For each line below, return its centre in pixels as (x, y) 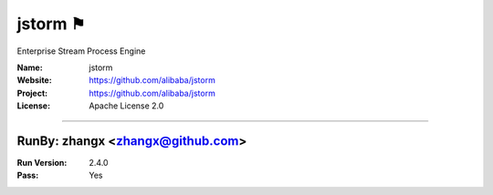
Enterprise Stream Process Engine (81, 51)
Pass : (28, 175)
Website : (34, 80)
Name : (30, 67)
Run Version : (42, 163)
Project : (32, 93)
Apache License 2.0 (126, 106)
